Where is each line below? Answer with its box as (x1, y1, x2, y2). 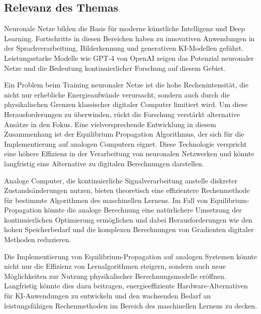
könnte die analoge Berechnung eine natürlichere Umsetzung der (44, 204, 242, 215)
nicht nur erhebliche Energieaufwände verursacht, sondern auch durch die (4, 89, 230, 99)
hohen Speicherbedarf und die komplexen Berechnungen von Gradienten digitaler (4, 224, 254, 235)
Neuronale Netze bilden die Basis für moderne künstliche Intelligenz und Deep (4, 23, 245, 34)
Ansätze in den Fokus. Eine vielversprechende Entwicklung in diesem (4, 119, 216, 129)
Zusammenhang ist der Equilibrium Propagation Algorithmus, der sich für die (4, 129, 244, 139)
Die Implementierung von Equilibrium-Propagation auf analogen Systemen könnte (4, 251, 257, 261)
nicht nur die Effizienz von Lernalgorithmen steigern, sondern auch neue (4, 261, 226, 271)
